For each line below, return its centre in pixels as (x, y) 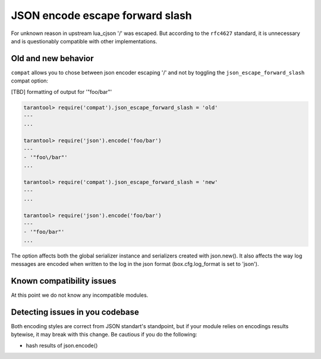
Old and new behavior (53, 58)
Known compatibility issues (64, 281)
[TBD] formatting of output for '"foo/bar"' (62, 91)
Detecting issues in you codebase (75, 312)
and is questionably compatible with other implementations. (84, 41)
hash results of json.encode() (62, 345)
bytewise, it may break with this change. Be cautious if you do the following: (104, 335)
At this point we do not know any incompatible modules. (80, 295)
